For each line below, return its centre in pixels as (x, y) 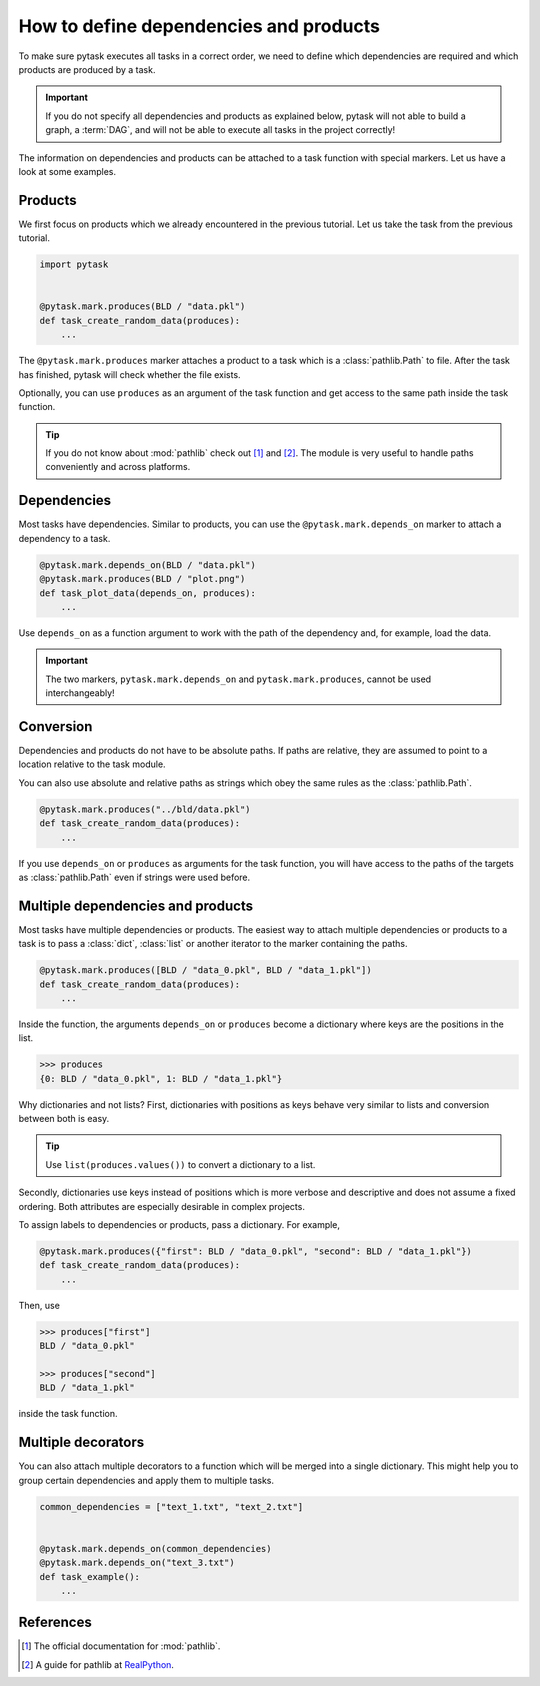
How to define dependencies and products (199, 26)
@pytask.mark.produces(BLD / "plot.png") (142, 579)
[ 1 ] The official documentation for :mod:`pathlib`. (121, 1646)
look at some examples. (67, 171)
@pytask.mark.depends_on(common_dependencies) (155, 1548)
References (55, 1622)
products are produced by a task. (87, 69)
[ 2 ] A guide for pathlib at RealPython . (98, 1664)
